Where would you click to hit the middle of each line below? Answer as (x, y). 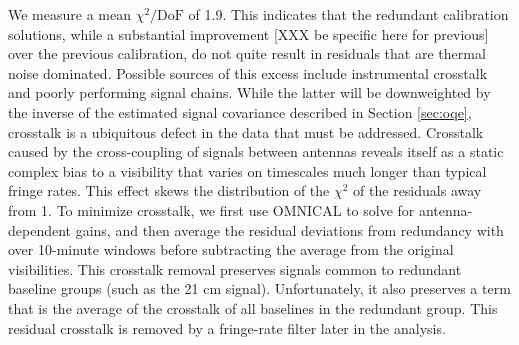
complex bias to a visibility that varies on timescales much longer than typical (247, 170)
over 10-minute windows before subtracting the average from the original (231, 249)
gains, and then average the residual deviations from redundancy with (289, 229)
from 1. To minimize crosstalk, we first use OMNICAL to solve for (211, 209)
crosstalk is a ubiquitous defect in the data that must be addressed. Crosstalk (246, 131)
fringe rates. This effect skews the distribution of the (169, 190)
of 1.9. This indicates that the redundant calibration (348, 14)
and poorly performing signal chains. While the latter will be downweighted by (249, 92)
